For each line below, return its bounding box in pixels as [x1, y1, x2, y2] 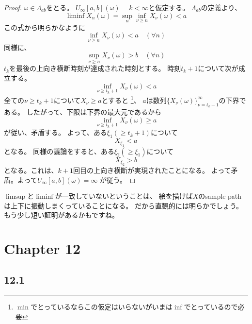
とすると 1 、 [101, 94, 141, 105]
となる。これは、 [4, 165, 58, 175]
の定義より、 [201, 2, 241, 12]
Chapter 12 [4, 239, 81, 258]
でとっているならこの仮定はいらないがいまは [30, 302, 173, 312]
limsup [5, 193, 26, 201]
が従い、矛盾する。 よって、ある [4, 127, 107, 137]
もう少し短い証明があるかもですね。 [4, 210, 119, 220]
